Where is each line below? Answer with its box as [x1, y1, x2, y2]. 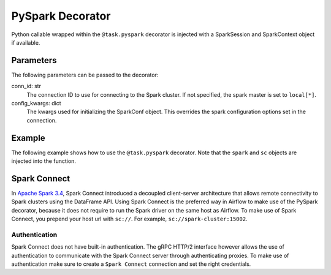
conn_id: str [11, 83, 41, 90]
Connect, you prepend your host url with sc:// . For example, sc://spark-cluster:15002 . [11, 215, 248, 223]
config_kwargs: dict [11, 100, 61, 107]
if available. [11, 39, 40, 46]
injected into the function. [11, 157, 77, 165]
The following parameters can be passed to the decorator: [11, 71, 159, 78]
